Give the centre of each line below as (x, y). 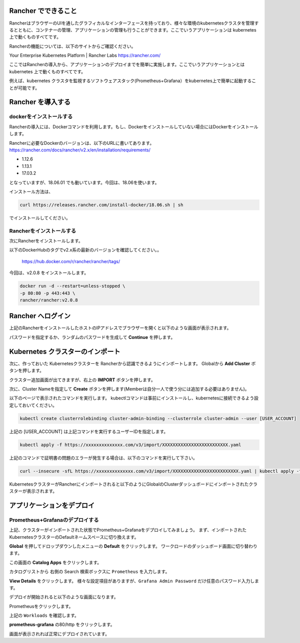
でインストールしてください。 (40, 218)
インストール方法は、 (31, 191)
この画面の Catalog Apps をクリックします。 (55, 562)
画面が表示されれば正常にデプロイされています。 (59, 633)
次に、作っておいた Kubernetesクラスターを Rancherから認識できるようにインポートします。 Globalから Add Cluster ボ (132, 363)
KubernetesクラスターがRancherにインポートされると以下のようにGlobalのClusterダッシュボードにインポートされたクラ (133, 484)
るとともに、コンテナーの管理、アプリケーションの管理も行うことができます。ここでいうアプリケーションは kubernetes (133, 30)
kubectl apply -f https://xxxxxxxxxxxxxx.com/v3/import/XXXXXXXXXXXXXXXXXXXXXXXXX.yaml (130, 445)
